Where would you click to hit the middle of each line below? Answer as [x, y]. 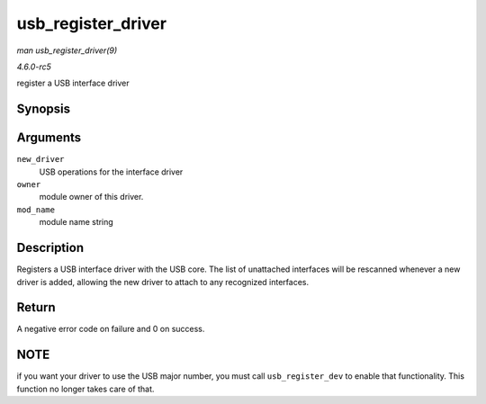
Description [50, 248]
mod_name [36, 210]
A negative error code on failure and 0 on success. [111, 329]
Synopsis [44, 109]
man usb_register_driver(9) [67, 50]
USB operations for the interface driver [111, 172]
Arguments [49, 138]
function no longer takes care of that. [85, 389]
